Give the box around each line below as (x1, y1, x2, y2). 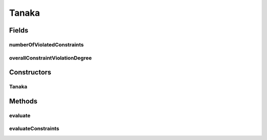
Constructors (9, 68, 51, 76)
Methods (9, 97, 38, 105)
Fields (9, 26, 29, 35)
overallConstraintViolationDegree (9, 54, 92, 61)
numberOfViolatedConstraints (9, 41, 84, 48)
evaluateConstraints (9, 125, 59, 132)
